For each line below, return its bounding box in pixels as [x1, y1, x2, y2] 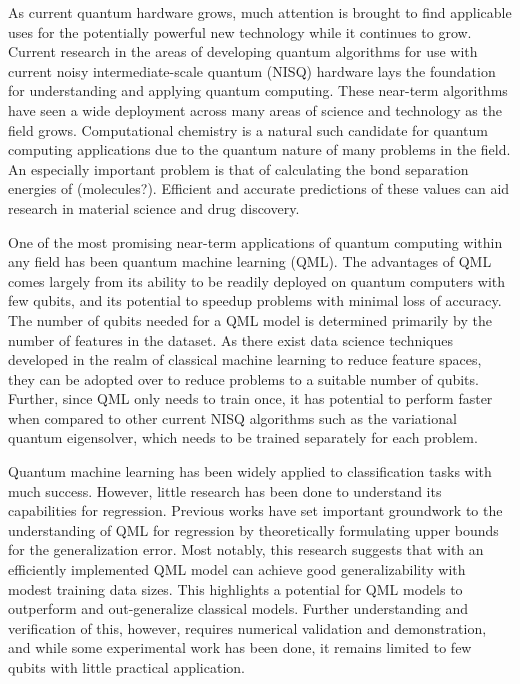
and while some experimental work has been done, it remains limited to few [8, 637, 472, 658]
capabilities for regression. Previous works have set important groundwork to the [8, 500, 503, 521]
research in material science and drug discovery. [8, 197, 300, 218]
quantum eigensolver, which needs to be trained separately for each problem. [8, 427, 478, 448]
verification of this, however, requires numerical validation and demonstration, [8, 617, 487, 638]
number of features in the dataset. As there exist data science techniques [8, 329, 454, 350]
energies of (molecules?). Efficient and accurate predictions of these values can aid [8, 178, 510, 199]
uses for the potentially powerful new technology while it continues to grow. [8, 21, 472, 42]
